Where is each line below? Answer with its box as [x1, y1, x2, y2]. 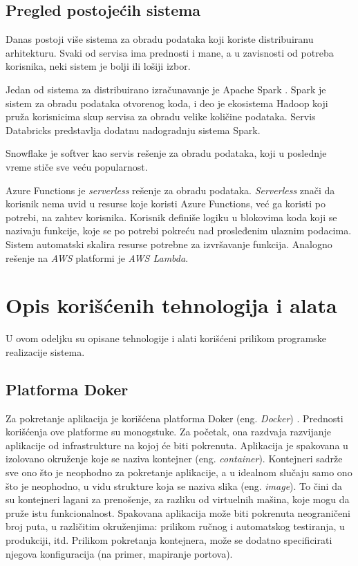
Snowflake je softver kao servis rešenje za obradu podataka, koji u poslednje [6, 146, 327, 160]
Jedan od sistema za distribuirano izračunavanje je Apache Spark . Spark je [6, 82, 326, 96]
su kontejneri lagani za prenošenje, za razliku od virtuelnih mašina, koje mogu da [6, 492, 350, 507]
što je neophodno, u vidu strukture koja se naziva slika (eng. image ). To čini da [6, 478, 342, 493]
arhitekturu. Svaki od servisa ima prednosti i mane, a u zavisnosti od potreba [6, 45, 334, 59]
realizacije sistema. [6, 344, 85, 359]
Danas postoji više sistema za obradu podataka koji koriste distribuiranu [6, 32, 314, 46]
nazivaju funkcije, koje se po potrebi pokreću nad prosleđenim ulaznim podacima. [6, 223, 352, 238]
